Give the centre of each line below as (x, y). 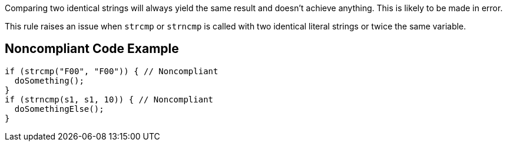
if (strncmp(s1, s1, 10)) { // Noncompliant (109, 99)
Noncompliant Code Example (92, 49)
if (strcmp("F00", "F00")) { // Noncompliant (112, 71)
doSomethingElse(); (59, 109)
